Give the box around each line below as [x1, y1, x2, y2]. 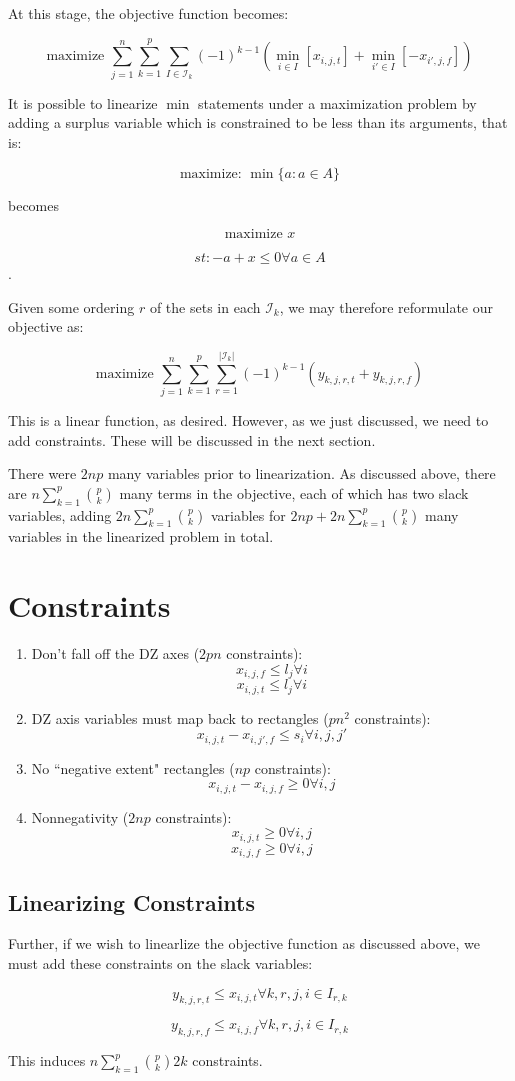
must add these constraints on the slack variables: [8, 952, 313, 973]
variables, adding [8, 504, 112, 525]
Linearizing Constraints [8, 886, 256, 917]
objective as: [8, 316, 84, 337]
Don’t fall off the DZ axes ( [31, 643, 200, 664]
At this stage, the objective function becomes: [8, 3, 289, 23]
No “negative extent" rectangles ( [31, 757, 235, 778]
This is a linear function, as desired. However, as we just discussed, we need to [8, 410, 489, 430]
